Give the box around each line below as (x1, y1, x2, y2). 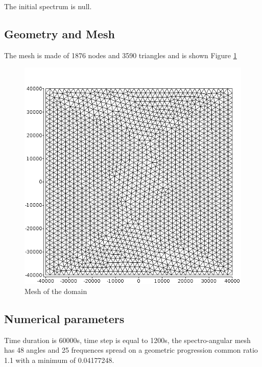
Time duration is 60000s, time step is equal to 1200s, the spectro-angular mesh (4, 334, 251, 345)
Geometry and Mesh (4, 26, 115, 41)
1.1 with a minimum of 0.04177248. (4, 354, 114, 365)
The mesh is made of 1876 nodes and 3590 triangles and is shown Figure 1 (4, 50, 237, 60)
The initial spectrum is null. (4, 1, 92, 11)
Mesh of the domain (25, 285, 87, 296)
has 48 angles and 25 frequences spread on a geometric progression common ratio (4, 345, 258, 355)
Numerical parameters (4, 310, 125, 326)
